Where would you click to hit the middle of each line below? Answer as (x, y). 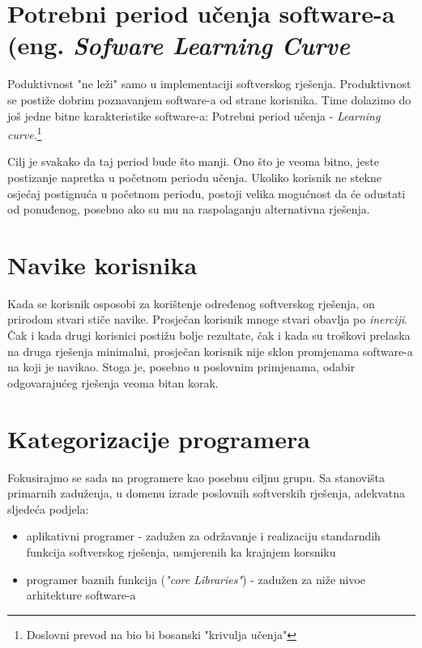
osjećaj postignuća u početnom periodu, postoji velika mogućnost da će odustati (207, 193)
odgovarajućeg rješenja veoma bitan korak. (113, 382)
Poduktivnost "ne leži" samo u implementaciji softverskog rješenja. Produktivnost (209, 84)
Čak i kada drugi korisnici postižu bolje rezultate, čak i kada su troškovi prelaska (209, 335)
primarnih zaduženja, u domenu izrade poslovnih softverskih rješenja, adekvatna (206, 493)
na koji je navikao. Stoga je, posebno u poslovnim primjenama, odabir (181, 367)
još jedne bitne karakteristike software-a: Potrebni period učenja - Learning (194, 115)
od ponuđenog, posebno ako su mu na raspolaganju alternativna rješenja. (189, 209)
